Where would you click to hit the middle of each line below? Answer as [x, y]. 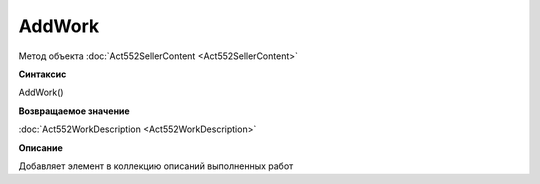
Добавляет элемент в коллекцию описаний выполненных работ [156, 166]
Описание [41, 147]
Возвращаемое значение [74, 111]
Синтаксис [42, 74]
